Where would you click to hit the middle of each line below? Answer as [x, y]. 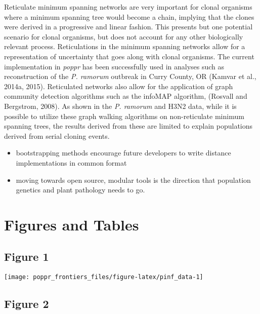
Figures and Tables [72, 224]
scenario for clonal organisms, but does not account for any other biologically [124, 36]
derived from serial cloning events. [57, 135]
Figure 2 [27, 304]
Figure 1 [27, 257]
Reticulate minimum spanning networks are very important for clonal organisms [128, 7]
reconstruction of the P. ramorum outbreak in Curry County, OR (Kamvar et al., [130, 76]
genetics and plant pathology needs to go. [80, 190]
